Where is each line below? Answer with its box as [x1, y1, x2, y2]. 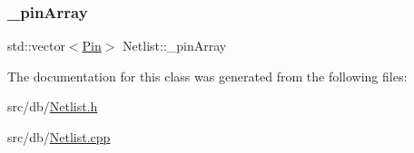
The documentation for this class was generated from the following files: [7, 66, 408, 85]
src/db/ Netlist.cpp [7, 128, 111, 146]
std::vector [7, 36, 65, 55]
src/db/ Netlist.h [7, 97, 98, 116]
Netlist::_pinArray [123, 36, 227, 55]
